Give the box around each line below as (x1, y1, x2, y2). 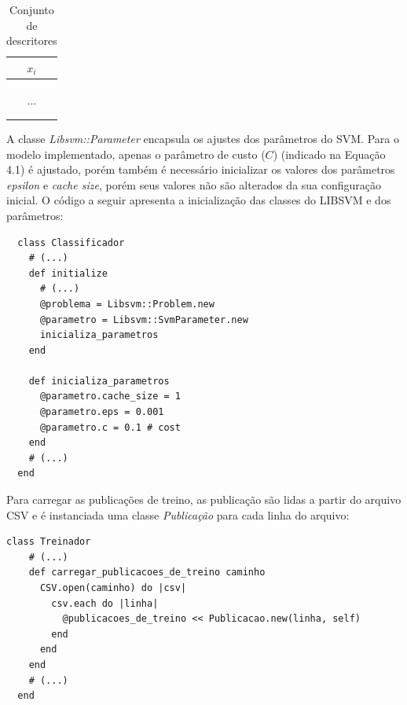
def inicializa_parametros (28, 375, 170, 387)
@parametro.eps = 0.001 (39, 406, 164, 418)
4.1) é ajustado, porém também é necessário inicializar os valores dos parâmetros (6, 161, 395, 178)
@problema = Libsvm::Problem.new (39, 298, 214, 310)
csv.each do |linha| (51, 597, 159, 609)
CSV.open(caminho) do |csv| (39, 582, 187, 593)
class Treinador (6, 536, 91, 548)
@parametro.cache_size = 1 (39, 391, 181, 402)
